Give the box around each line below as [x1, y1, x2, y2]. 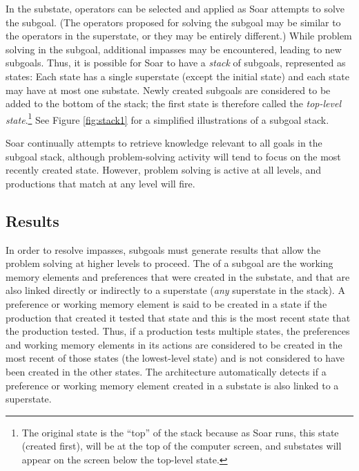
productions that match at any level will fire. [6, 176, 195, 190]
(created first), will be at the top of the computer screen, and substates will [21, 438, 342, 453]
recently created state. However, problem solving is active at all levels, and [6, 163, 321, 177]
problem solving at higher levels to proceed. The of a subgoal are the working [6, 256, 333, 270]
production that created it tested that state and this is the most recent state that [6, 310, 351, 324]
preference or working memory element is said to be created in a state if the [6, 296, 327, 311]
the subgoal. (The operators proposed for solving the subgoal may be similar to [6, 15, 341, 29]
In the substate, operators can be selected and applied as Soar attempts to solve [6, 1, 345, 15]
